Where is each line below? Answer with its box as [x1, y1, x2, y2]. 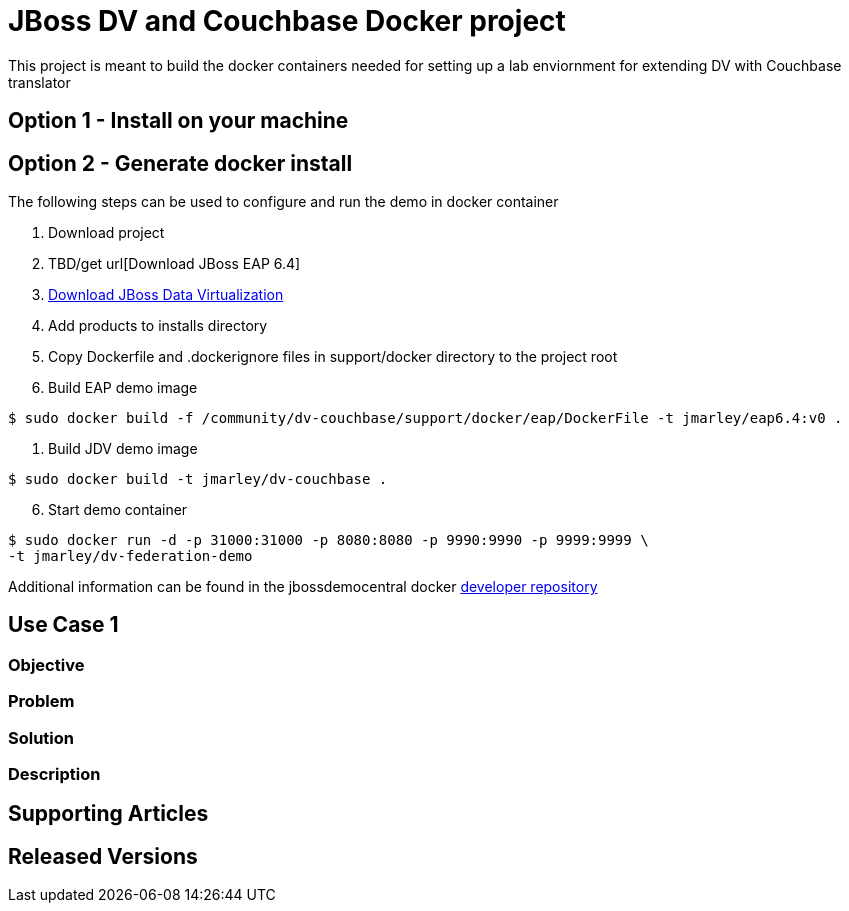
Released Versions [8, 843, 198, 869]
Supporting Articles [8, 801, 209, 827]
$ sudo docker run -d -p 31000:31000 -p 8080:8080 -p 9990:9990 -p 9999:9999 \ [8, 532, 649, 549]
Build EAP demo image [48, 379, 198, 397]
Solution [8, 727, 75, 748]
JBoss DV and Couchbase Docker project [8, 4, 566, 38]
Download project [48, 224, 165, 242]
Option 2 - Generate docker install [8, 150, 353, 176]
